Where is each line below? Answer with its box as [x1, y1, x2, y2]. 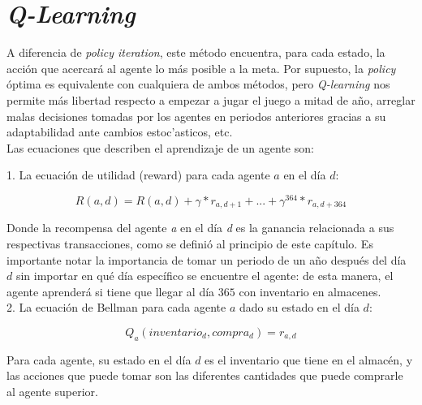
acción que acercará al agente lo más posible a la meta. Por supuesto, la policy [6, 59, 396, 76]
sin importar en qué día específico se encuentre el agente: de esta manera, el [15, 267, 394, 284]
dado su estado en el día [239, 299, 360, 316]
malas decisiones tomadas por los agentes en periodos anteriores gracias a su [6, 107, 386, 124]
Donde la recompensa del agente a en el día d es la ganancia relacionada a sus [6, 219, 394, 236]
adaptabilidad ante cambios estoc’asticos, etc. [6, 123, 233, 140]
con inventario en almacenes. [239, 282, 381, 299]
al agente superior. [6, 382, 98, 399]
